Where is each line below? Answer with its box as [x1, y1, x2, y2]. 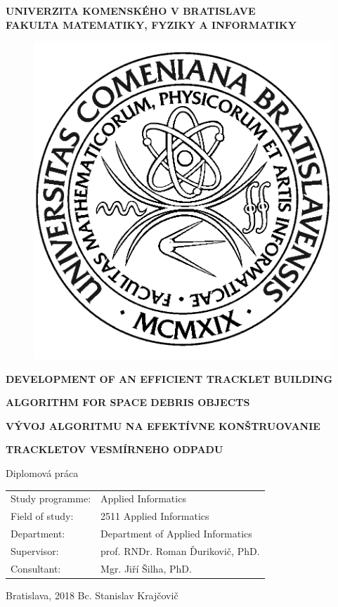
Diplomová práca [6, 465, 79, 480]
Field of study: [11, 509, 74, 523]
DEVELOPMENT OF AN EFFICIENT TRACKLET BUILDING [6, 371, 333, 386]
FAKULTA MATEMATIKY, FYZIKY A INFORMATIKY [6, 17, 297, 32]
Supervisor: [11, 543, 59, 558]
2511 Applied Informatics [100, 509, 209, 523]
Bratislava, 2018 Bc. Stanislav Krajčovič [6, 587, 178, 602]
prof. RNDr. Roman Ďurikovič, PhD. [100, 543, 260, 558]
